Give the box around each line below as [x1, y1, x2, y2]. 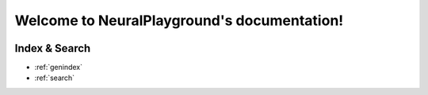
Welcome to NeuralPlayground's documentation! [14, 12, 344, 29]
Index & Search [14, 42, 91, 55]
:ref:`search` [34, 73, 75, 82]
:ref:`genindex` [34, 63, 83, 72]
